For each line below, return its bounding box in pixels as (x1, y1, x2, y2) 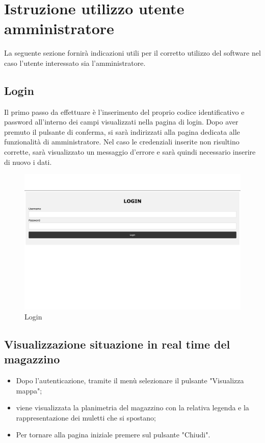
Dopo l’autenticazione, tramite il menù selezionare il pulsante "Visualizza (16, 375, 244, 386)
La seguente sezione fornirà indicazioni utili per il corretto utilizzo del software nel (4, 47, 261, 58)
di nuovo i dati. (4, 156, 52, 167)
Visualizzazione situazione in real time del (4, 336, 230, 352)
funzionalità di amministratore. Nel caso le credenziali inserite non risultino (4, 136, 240, 147)
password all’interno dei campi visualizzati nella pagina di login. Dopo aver (4, 116, 238, 127)
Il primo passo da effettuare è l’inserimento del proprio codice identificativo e (4, 106, 245, 117)
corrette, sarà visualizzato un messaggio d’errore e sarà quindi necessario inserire (4, 146, 256, 157)
